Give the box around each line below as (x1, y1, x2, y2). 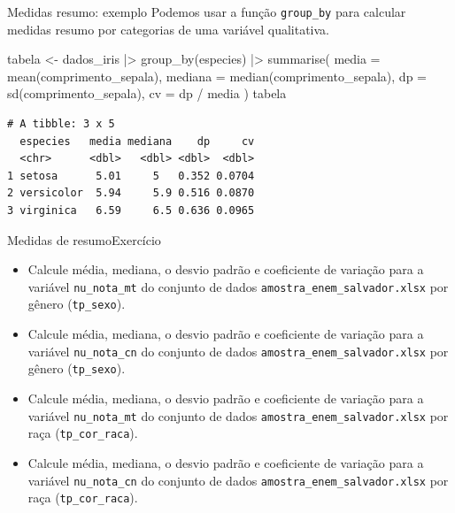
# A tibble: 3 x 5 (7, 118, 115, 131)
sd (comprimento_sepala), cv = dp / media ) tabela (7, 84, 287, 103)
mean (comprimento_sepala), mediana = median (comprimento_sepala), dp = (7, 66, 427, 85)
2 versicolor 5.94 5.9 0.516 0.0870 (7, 187, 255, 200)
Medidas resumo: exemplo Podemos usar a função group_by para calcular (7, 3, 406, 20)
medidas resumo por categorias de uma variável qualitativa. (7, 19, 329, 38)
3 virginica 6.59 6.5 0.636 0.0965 (7, 204, 255, 217)
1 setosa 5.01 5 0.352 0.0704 (7, 169, 255, 182)
